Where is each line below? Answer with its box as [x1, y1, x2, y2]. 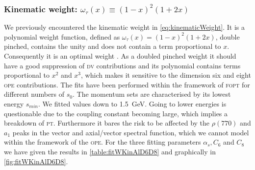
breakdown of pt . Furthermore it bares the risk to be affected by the [4, 118, 210, 128]
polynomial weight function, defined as [4, 31, 120, 42]
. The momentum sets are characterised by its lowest [72, 89, 231, 99]
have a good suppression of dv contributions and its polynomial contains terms [4, 60, 241, 70]
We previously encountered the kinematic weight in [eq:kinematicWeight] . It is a [4, 22, 245, 32]
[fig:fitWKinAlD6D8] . [4, 156, 68, 166]
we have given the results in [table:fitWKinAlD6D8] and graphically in [4, 146, 216, 156]
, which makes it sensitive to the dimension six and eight [81, 70, 251, 80]
